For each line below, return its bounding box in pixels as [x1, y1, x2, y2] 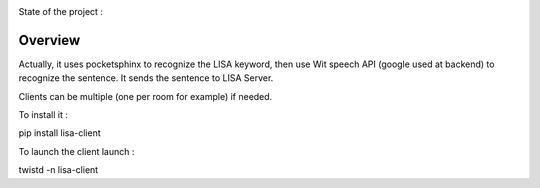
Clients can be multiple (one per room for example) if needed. [18, 90, 273, 102]
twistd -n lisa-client [18, 164, 99, 176]
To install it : [18, 109, 69, 121]
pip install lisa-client [18, 127, 102, 139]
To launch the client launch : [18, 145, 135, 157]
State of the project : [18, 6, 104, 17]
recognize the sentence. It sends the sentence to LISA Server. [18, 72, 274, 84]
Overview [18, 31, 81, 49]
